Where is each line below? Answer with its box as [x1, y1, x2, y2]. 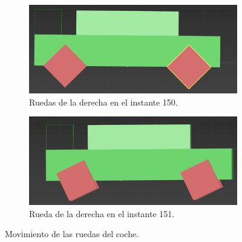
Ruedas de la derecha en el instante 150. [29, 95, 178, 108]
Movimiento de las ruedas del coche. [5, 227, 139, 240]
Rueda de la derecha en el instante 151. [29, 207, 175, 220]
